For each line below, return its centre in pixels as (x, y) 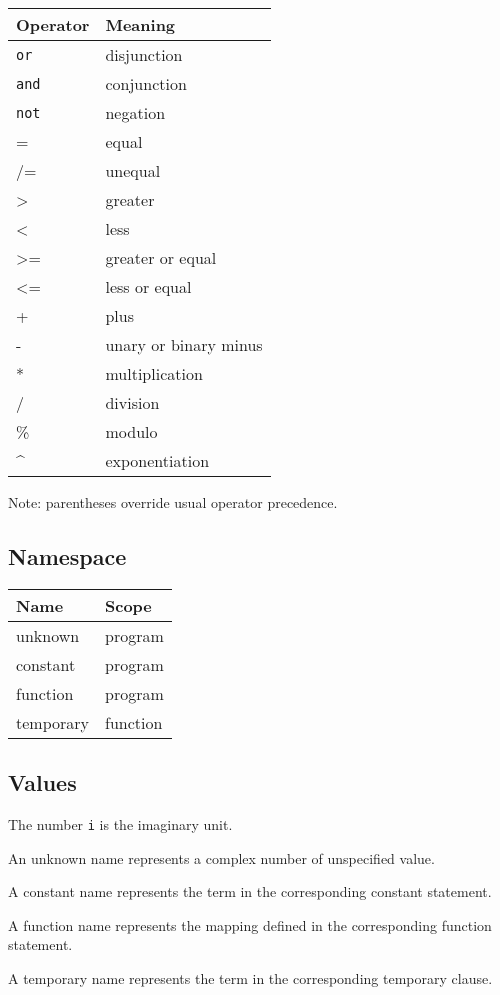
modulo (131, 431)
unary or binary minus (184, 344)
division (132, 402)
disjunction (144, 54)
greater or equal (161, 257)
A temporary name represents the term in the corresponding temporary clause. (250, 978)
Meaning (140, 24)
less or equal (148, 286)
